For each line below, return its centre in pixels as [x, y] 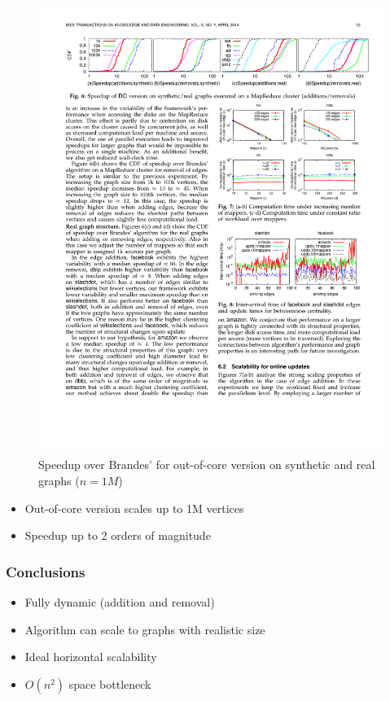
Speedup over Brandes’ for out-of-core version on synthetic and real [207, 464]
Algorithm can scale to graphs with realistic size [145, 629]
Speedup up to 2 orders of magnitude [118, 535]
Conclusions [46, 571]
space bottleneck [110, 683]
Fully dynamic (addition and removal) [120, 602]
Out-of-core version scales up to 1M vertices [134, 508]
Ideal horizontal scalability [91, 657]
